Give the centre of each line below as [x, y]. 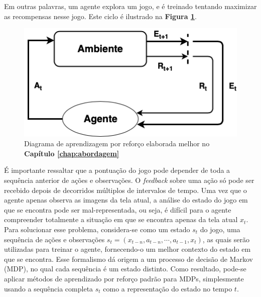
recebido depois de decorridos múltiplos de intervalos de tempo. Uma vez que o [125, 190]
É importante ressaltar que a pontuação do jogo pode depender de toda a [117, 170]
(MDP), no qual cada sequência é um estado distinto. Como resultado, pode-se [125, 269]
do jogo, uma [220, 229]
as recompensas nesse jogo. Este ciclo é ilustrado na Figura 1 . [100, 16]
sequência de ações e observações [54, 239]
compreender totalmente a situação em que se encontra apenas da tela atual [121, 219]
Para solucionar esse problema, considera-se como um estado [97, 229]
